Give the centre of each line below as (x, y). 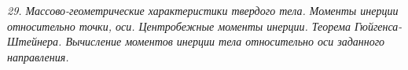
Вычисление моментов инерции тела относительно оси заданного (225, 41)
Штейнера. (35, 41)
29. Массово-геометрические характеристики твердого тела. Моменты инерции (203, 10)
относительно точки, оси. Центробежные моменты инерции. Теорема (179, 26)
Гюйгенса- (378, 26)
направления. (38, 56)
